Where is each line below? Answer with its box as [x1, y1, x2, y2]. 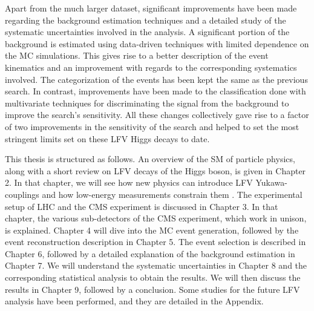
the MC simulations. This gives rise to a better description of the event [5, 49, 269, 62]
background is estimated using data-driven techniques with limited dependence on [5, 37, 309, 50]
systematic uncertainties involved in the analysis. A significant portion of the [5, 25, 290, 38]
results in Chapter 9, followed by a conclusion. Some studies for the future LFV [5, 283, 300, 295]
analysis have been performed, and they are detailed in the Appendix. [5, 295, 264, 307]
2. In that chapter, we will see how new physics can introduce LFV [5, 176, 253, 189]
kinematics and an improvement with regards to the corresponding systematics [5, 61, 297, 73]
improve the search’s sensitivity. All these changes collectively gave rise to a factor [5, 108, 309, 121]
